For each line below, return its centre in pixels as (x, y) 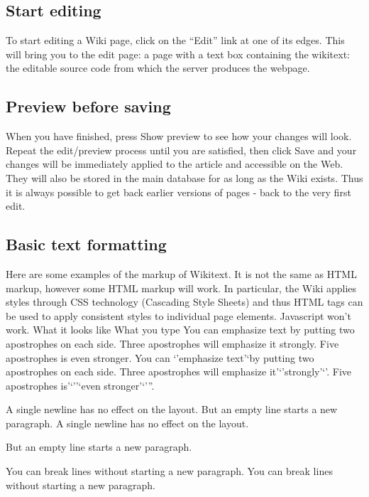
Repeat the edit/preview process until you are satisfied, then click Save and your (181, 150)
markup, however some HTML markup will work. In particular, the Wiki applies (181, 288)
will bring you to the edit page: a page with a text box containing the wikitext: (178, 54)
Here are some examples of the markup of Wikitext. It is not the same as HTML (181, 273)
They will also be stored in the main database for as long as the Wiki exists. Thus (184, 177)
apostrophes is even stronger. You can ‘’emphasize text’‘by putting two (160, 357)
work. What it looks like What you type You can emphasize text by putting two (180, 330)
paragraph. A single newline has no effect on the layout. (127, 423)
